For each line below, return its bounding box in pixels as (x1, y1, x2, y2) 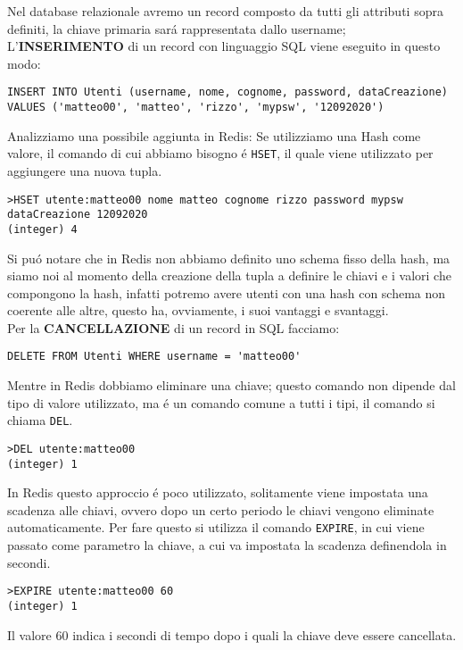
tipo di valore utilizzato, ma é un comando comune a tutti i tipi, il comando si (7, 393, 435, 412)
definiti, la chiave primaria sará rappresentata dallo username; (7, 19, 346, 37)
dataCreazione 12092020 (7, 208, 148, 221)
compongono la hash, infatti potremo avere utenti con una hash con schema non (7, 283, 446, 302)
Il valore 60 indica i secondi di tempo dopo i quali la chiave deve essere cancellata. (7, 625, 457, 644)
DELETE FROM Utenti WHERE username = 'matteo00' (7, 350, 302, 363)
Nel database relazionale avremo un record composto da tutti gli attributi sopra (7, 2, 443, 20)
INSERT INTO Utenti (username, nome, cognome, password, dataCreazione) (7, 86, 448, 99)
